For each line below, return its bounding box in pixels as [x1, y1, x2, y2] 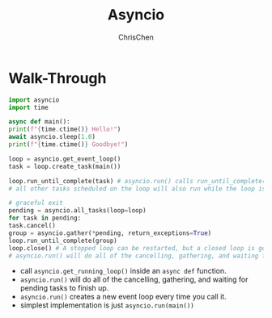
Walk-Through [8, 69, 107, 87]
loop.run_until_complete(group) [8, 236, 117, 245]
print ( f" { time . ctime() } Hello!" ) [8, 125, 121, 134]
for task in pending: [8, 214, 82, 223]
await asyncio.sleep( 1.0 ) [8, 133, 96, 141]
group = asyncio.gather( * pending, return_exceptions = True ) [8, 228, 212, 237]
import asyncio [8, 95, 60, 104]
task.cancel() [8, 222, 57, 230]
